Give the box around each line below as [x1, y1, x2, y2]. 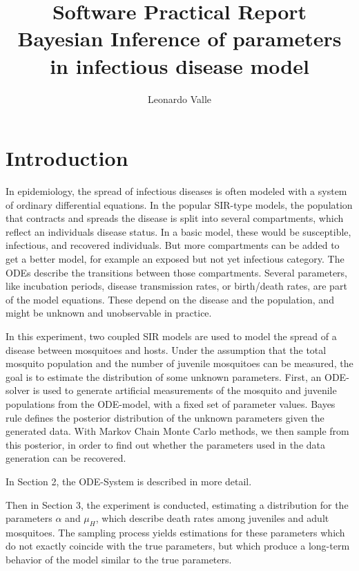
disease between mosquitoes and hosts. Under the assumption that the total [6, 342, 327, 357]
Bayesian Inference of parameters [17, 24, 342, 53]
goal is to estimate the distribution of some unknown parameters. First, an [6, 369, 322, 384]
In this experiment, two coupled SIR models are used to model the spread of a [6, 328, 337, 343]
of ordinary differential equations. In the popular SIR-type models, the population [6, 197, 353, 212]
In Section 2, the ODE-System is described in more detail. [6, 474, 252, 488]
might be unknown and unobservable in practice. [6, 306, 212, 320]
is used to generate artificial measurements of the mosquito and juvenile [32, 383, 337, 397]
